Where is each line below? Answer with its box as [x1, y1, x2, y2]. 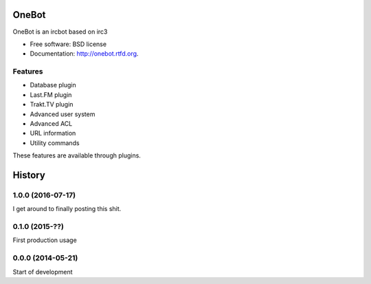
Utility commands [30, 138, 80, 147]
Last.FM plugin [30, 90, 72, 99]
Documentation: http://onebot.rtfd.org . [30, 50, 139, 58]
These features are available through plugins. [12, 151, 141, 160]
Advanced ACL [30, 120, 73, 127]
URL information [30, 129, 76, 138]
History [12, 169, 46, 181]
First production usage [12, 236, 77, 244]
